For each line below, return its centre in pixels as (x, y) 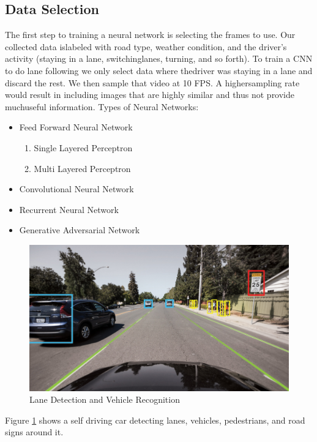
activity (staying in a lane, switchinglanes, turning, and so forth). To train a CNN (159, 58)
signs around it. (34, 432)
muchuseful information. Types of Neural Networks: (102, 106)
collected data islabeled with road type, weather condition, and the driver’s (146, 46)
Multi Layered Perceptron (82, 168)
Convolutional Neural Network (76, 189)
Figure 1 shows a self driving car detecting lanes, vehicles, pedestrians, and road (155, 420)
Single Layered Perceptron (83, 147)
